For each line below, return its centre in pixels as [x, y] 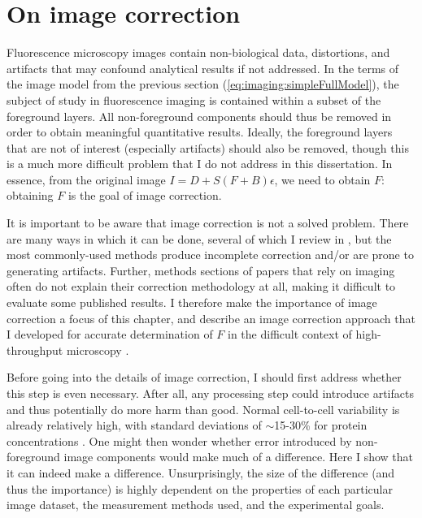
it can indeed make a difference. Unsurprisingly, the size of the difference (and [201, 472]
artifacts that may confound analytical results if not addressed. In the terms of [203, 68]
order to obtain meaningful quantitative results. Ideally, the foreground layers [200, 132]
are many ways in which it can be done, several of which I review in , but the [199, 238]
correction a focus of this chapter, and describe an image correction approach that [211, 318]
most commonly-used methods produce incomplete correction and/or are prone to [210, 255]
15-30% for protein [321, 425]
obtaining [30, 195]
